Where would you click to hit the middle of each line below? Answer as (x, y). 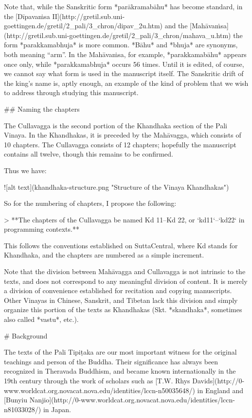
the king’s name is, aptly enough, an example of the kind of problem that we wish (126, 83)
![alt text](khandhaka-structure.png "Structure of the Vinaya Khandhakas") (117, 187)
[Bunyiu (16, 400)
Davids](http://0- (218, 380)
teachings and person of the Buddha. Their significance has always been (111, 361)
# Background (26, 335)
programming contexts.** (42, 229)
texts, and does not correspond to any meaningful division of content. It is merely (126, 281)
